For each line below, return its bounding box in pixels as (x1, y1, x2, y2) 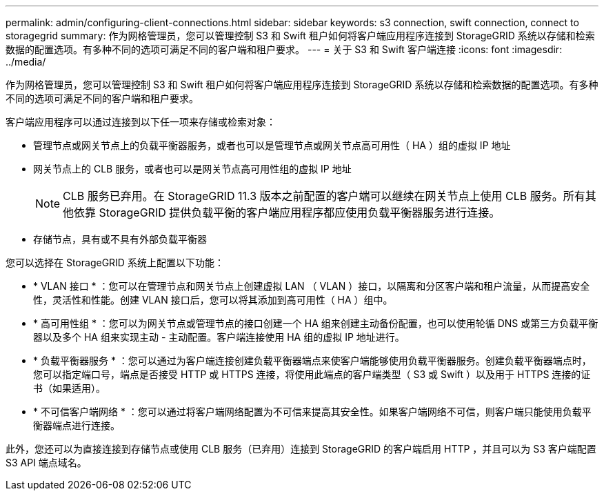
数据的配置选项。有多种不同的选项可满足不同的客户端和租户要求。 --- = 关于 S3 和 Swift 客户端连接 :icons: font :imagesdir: (6, 43, 563, 55)
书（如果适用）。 (33, 382, 105, 394)
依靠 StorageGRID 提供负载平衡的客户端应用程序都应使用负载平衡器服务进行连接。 (74, 206, 501, 219)
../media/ (6, 56, 46, 68)
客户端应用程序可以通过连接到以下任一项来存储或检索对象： (6, 116, 276, 128)
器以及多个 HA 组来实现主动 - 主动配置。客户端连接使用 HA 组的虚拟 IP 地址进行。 (33, 331, 405, 343)
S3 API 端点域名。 (6, 457, 87, 468)
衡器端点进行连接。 (33, 419, 120, 431)
